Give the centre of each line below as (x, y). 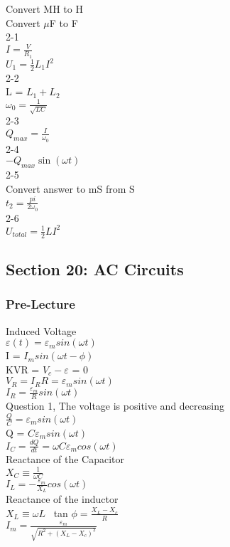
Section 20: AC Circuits (95, 269)
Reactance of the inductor (62, 499)
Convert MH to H (44, 9)
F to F (64, 22)
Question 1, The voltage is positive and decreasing (115, 405)
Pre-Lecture (40, 304)
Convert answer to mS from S (70, 188)
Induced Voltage (41, 330)
